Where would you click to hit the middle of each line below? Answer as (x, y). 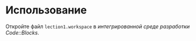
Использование (46, 10)
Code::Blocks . (22, 32)
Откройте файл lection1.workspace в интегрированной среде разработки (98, 26)
